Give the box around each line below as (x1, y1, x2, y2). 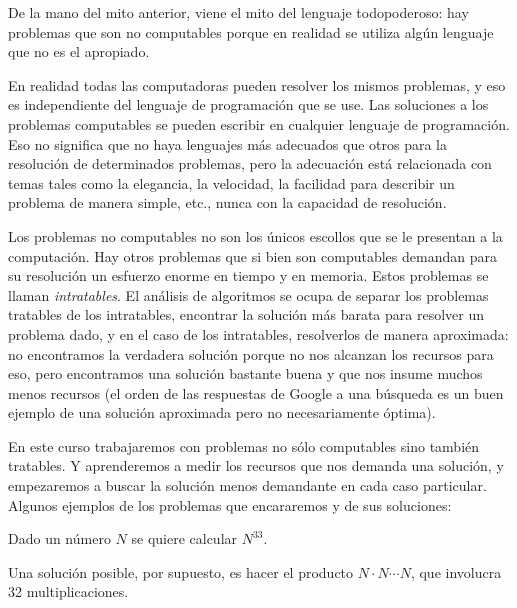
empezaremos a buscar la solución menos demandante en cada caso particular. (8, 475, 487, 496)
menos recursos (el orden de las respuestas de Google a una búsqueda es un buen (8, 382, 504, 403)
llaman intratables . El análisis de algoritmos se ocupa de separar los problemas (8, 284, 489, 305)
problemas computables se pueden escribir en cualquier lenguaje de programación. (8, 113, 510, 134)
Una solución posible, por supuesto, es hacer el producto (8, 561, 354, 582)
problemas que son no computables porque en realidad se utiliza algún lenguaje (8, 21, 494, 42)
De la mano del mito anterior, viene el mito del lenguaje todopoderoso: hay (8, 2, 469, 22)
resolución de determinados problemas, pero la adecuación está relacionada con (8, 153, 492, 174)
